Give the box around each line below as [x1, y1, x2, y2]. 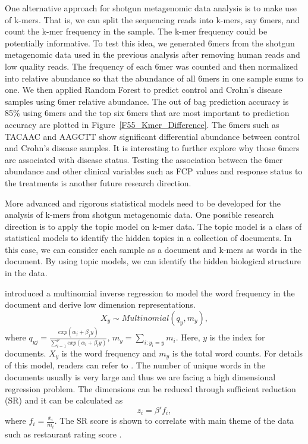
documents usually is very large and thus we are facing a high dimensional [5, 371, 276, 383]
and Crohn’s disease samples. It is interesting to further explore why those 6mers [5, 142, 300, 154]
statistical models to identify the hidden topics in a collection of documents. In [5, 232, 292, 244]
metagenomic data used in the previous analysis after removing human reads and [5, 48, 300, 61]
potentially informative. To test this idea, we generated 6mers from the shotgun [5, 36, 295, 49]
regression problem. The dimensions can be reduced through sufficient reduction [5, 382, 296, 395]
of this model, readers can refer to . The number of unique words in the [5, 359, 265, 371]
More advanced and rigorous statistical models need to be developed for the [5, 196, 281, 209]
